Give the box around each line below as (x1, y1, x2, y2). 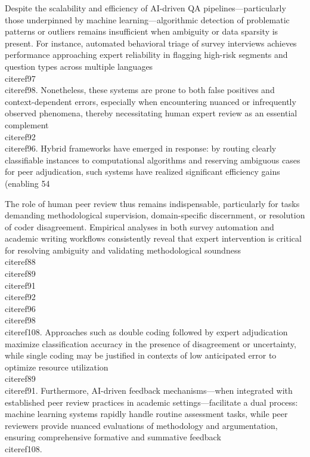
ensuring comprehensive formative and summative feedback (5, 431, 221, 443)
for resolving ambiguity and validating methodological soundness (5, 243, 241, 256)
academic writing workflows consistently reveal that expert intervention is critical (5, 232, 302, 245)
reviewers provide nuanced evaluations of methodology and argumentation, (5, 419, 278, 431)
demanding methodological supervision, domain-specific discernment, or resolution (5, 209, 305, 221)
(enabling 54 (5, 177, 50, 189)
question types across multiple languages (5, 60, 153, 72)
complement (5, 118, 49, 131)
